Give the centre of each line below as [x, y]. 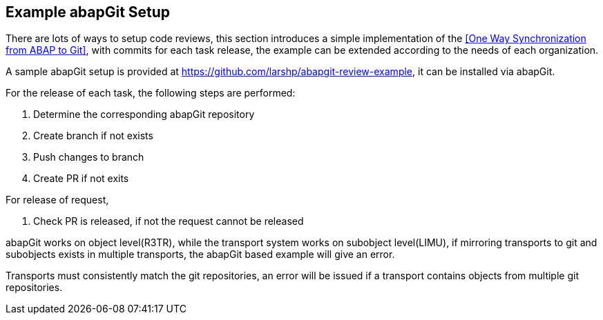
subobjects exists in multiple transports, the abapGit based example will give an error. [200, 254]
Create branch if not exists [93, 136]
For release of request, [57, 200]
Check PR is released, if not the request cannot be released [169, 221]
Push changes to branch [89, 157]
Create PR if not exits [81, 179]
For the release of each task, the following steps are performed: [151, 93]
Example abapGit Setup [88, 12]
